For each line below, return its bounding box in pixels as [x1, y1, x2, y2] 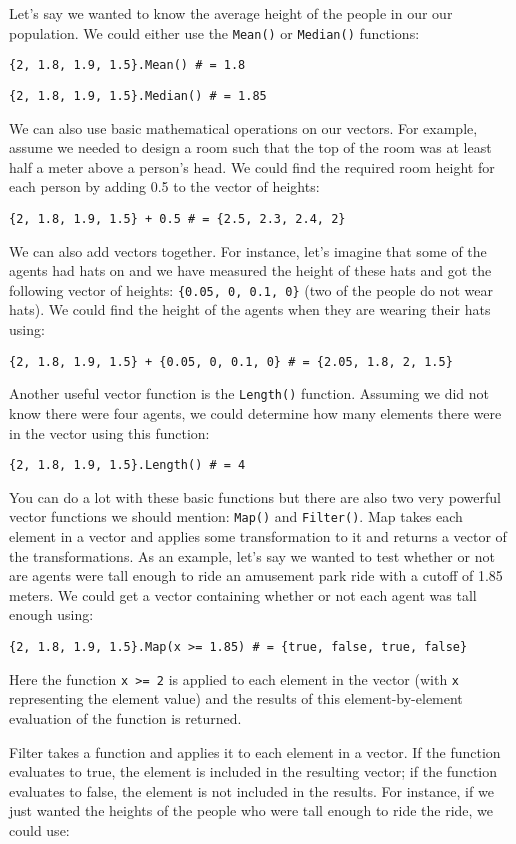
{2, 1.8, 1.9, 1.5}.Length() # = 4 [9, 458, 246, 473]
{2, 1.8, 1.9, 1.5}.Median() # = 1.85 [9, 88, 267, 103]
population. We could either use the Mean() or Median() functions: [9, 22, 420, 43]
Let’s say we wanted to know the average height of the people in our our [9, 3, 453, 23]
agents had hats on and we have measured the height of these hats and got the [9, 260, 492, 281]
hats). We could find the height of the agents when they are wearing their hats [9, 299, 491, 320]
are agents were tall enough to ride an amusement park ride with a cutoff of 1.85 [9, 565, 503, 586]
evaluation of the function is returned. [9, 707, 242, 728]
